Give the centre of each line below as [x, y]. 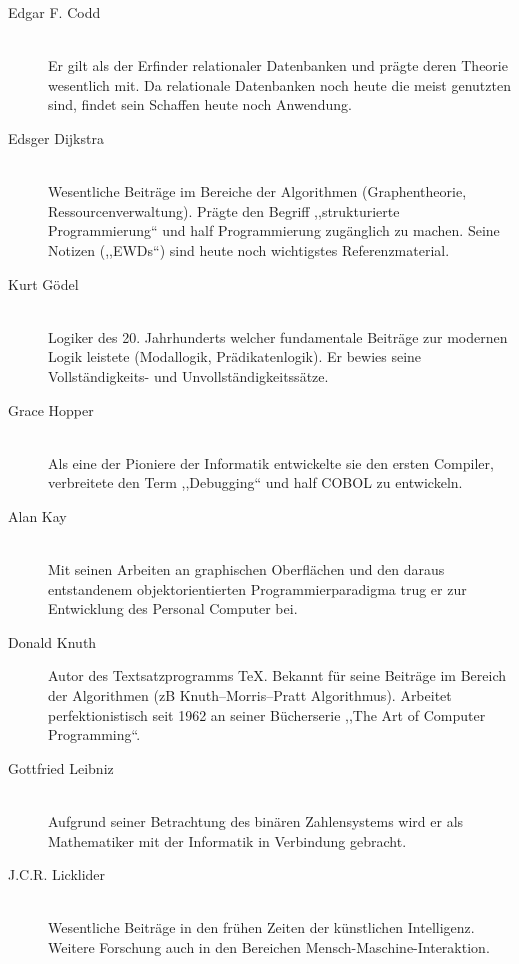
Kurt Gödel [43, 283]
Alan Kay [37, 515]
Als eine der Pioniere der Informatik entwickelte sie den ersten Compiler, [271, 462]
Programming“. [94, 734]
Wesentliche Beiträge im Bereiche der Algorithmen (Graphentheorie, [257, 191]
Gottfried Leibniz [61, 767]
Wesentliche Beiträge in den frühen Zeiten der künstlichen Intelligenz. [261, 927]
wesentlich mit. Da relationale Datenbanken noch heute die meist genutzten [279, 84]
